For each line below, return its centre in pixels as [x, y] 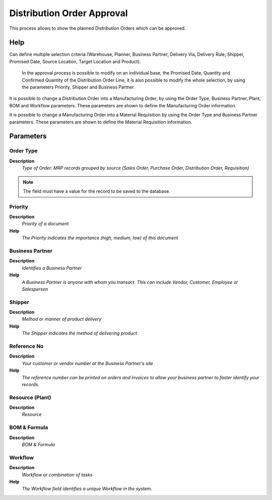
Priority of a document [45, 224]
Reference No [26, 346]
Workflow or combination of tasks [57, 475]
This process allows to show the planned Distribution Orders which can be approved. [97, 28]
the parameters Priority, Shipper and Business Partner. [79, 87]
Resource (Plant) [30, 397]
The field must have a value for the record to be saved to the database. [97, 191]
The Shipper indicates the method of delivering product [80, 333]
